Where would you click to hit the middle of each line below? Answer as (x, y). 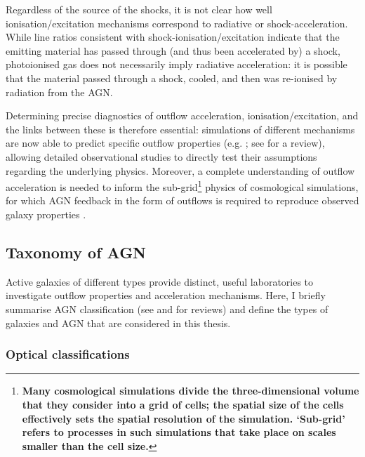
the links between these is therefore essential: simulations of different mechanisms (180, 129)
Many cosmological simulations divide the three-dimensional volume (191, 391)
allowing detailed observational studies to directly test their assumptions (161, 156)
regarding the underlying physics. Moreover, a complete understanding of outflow (180, 170)
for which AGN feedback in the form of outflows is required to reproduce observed (182, 200)
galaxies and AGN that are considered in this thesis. (118, 323)
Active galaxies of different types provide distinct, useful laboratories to (160, 281)
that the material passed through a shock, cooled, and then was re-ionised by (172, 78)
